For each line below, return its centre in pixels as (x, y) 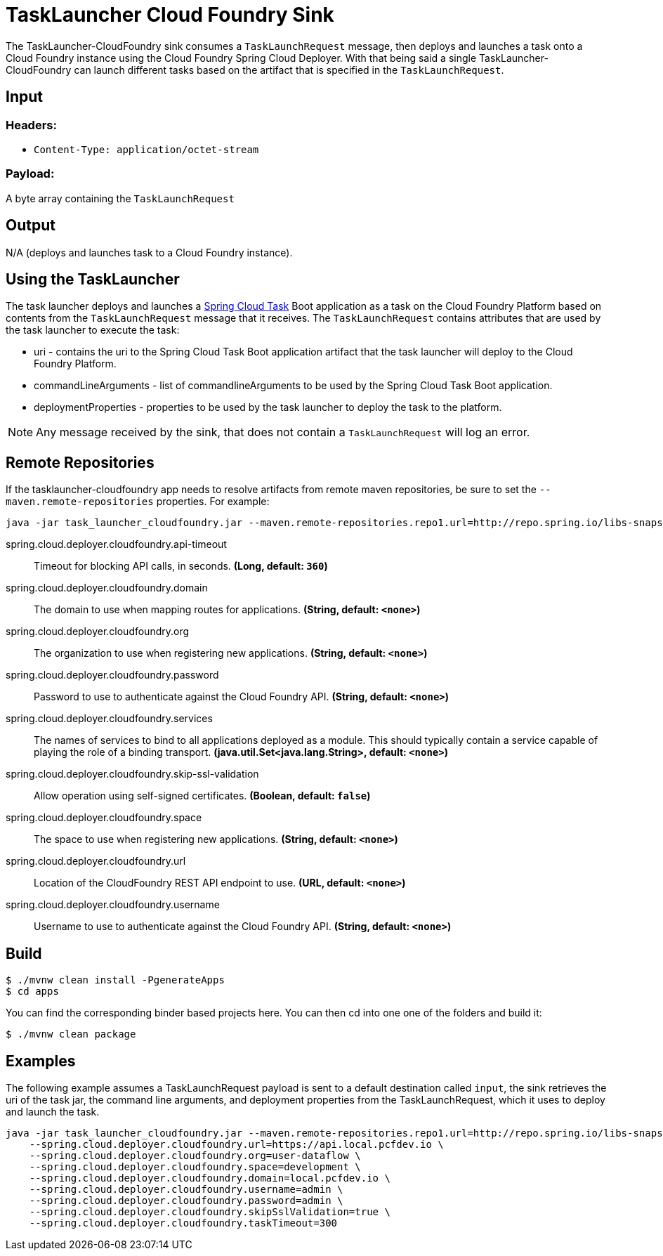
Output (31, 225)
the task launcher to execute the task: (93, 330)
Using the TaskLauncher (93, 279)
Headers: (31, 125)
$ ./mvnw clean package (71, 1034)
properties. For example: (213, 502)
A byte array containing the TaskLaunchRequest (120, 198)
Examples (41, 1061)
